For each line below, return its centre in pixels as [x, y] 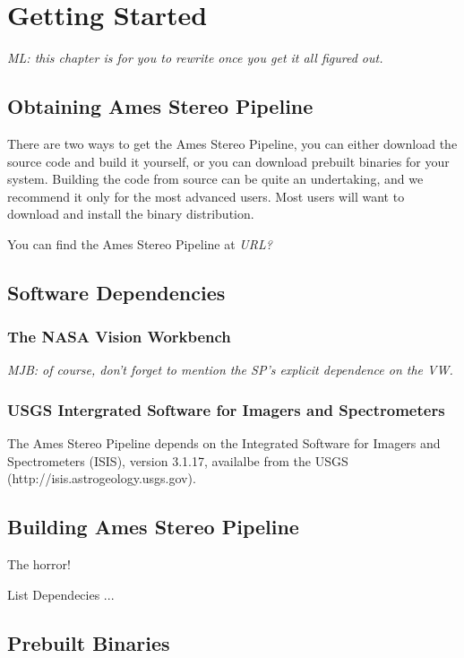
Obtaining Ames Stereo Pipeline [160, 106]
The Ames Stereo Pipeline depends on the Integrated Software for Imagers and [224, 443]
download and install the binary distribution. [131, 214]
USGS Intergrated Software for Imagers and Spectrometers [226, 410]
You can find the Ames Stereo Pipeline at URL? [140, 243]
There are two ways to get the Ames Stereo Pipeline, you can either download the [232, 143]
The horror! [39, 564]
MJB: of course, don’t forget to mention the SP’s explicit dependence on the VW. [230, 370]
